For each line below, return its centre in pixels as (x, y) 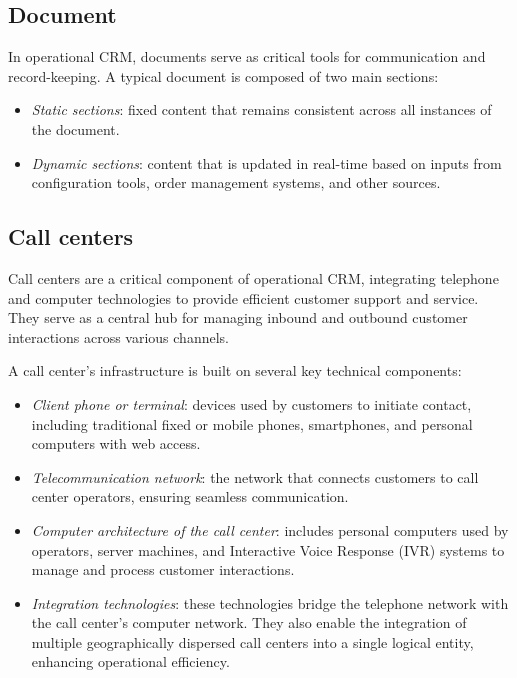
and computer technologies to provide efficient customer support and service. (243, 297)
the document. (75, 128)
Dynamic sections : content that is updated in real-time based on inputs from (266, 162)
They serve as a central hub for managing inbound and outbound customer (238, 317)
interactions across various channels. (118, 336)
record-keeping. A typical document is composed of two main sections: (223, 75)
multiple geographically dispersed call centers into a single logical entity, (252, 641)
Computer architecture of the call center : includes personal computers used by (270, 529)
